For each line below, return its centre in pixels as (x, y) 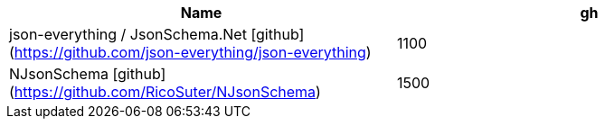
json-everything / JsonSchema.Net (128, 34)
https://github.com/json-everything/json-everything (190, 52)
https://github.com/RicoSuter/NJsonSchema (165, 92)
